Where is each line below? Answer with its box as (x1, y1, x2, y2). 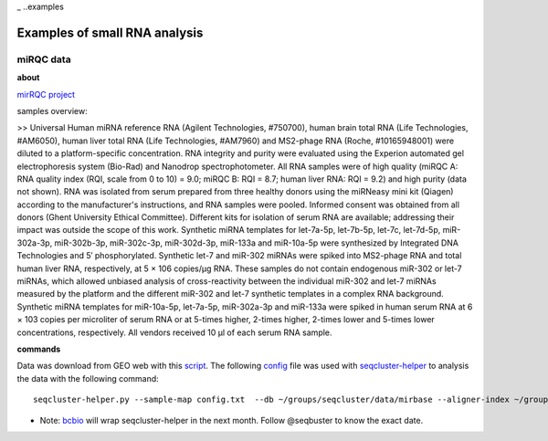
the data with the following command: (16, 373, 159, 383)
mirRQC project (16, 89, 76, 100)
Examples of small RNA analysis (16, 25, 204, 40)
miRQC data (16, 53, 72, 66)
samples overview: (16, 105, 88, 116)
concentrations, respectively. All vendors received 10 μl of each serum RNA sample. (16, 327, 332, 338)
